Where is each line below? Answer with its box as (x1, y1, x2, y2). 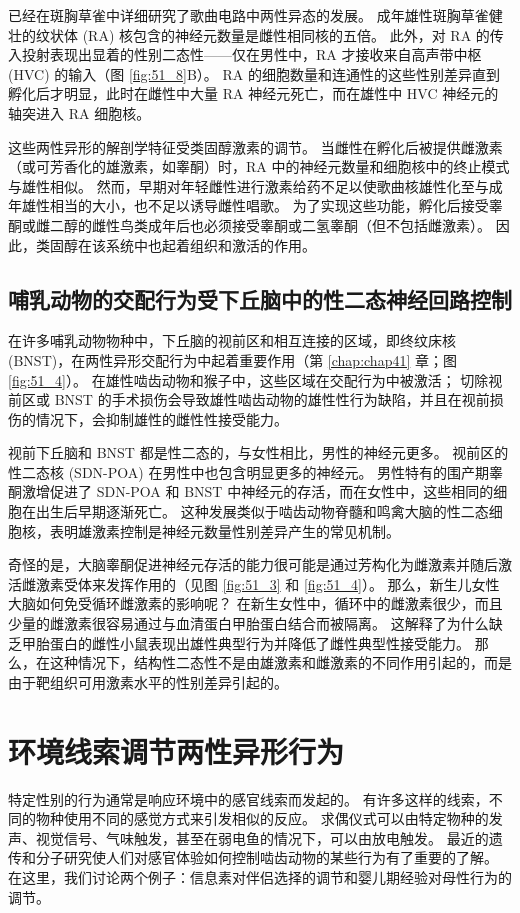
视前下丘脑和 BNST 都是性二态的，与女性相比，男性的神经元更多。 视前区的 (8, 442, 509, 463)
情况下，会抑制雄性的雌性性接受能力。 (35, 408, 288, 429)
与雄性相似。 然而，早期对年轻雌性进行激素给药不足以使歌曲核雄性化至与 (8, 175, 489, 196)
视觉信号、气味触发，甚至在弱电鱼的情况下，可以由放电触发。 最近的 (35, 827, 489, 848)
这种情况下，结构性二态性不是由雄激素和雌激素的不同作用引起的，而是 (49, 652, 512, 673)
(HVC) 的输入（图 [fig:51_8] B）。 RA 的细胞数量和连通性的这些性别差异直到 (8, 63, 500, 84)
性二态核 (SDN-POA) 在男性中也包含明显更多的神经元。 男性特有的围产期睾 (8, 461, 504, 482)
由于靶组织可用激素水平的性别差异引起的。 (8, 671, 288, 692)
